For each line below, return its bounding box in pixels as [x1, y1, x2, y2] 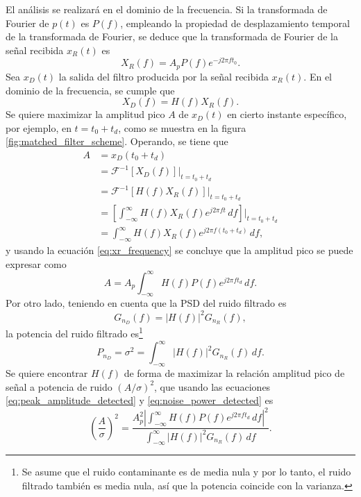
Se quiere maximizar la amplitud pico [6, 107, 165, 121]
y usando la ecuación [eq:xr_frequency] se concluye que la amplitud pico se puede [6, 242, 353, 257]
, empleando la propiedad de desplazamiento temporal [120, 15, 350, 30]
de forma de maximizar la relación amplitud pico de [124, 365, 345, 380]
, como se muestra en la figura [118, 120, 246, 135]
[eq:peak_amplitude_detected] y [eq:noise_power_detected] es [6, 393, 274, 407]
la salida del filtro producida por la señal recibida [58, 69, 269, 83]
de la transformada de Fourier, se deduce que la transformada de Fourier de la [6, 29, 338, 44]
